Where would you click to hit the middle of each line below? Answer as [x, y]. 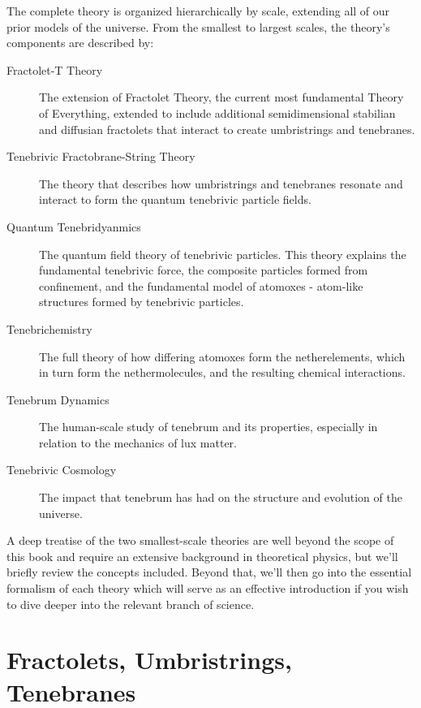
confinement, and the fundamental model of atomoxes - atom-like [201, 285]
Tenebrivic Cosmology [62, 470]
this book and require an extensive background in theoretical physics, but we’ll [202, 556]
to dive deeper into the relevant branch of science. [131, 604]
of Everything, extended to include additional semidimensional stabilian [217, 112]
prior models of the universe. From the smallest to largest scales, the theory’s [198, 26]
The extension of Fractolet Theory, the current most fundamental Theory [221, 97]
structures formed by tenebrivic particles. [142, 302]
